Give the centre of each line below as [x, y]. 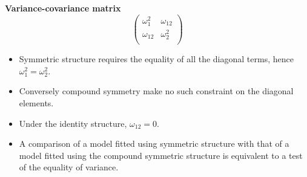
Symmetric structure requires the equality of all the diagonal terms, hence [156, 59]
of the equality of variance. [69, 167]
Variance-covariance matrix [63, 8]
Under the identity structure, [73, 123]
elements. [36, 103]
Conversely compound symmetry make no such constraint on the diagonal [156, 91]
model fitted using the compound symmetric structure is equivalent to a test [161, 155]
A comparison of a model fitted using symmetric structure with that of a [154, 143]
